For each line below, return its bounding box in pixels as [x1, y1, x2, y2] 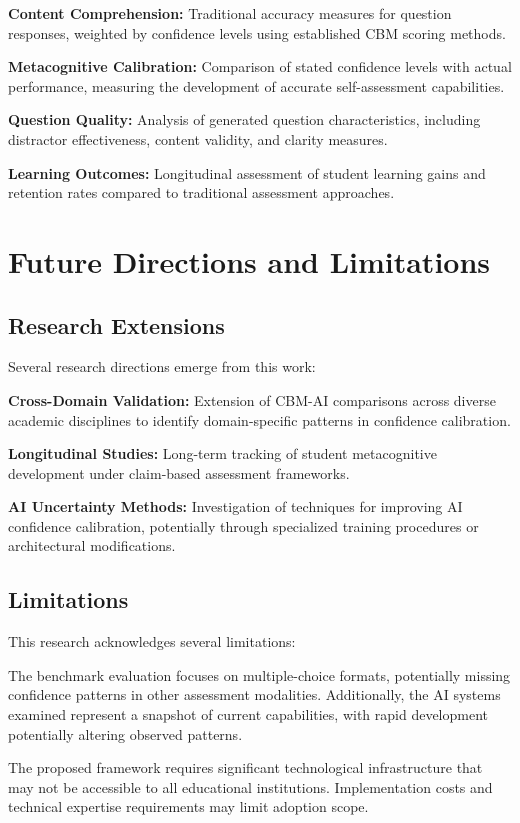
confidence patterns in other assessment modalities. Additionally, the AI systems [8, 684, 501, 705]
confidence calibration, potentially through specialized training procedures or [8, 515, 479, 536]
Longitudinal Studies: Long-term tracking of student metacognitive [8, 443, 437, 464]
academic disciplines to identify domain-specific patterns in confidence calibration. [8, 409, 511, 430]
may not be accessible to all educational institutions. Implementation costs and [8, 776, 493, 797]
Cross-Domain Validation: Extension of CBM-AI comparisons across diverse [8, 389, 496, 410]
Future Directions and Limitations [8, 240, 491, 281]
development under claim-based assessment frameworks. [8, 462, 350, 483]
